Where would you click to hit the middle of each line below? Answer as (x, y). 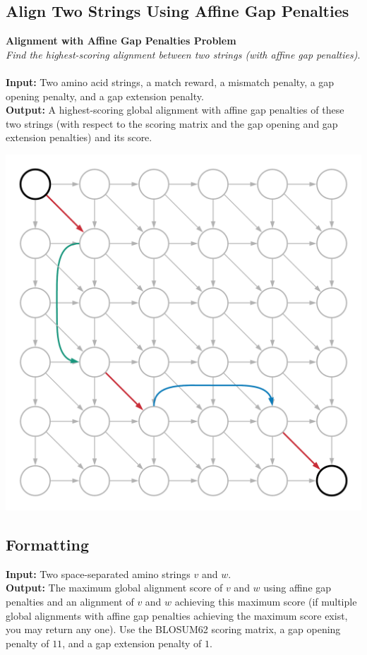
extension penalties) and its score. (79, 137)
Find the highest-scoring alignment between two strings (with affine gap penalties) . (183, 54)
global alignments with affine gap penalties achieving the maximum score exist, (177, 615)
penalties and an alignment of (70, 601)
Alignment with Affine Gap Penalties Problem (121, 41)
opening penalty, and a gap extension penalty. (105, 96)
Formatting (48, 544)
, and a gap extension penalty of (132, 643)
